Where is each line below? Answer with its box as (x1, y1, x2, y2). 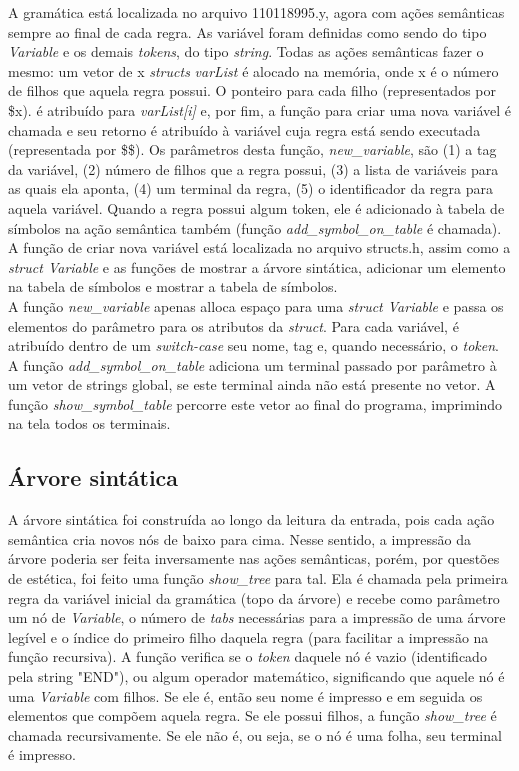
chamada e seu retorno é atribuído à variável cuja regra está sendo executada (8, 119, 481, 140)
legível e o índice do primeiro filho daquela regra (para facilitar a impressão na (8, 626, 489, 647)
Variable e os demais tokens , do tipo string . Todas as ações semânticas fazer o (8, 41, 484, 62)
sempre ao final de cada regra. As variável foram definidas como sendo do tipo (8, 21, 487, 42)
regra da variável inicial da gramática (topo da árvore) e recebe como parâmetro (8, 587, 500, 608)
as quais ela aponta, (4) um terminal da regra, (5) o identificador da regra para (8, 178, 494, 199)
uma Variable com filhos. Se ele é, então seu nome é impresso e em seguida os (8, 685, 483, 706)
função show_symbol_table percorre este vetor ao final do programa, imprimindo (8, 393, 503, 414)
